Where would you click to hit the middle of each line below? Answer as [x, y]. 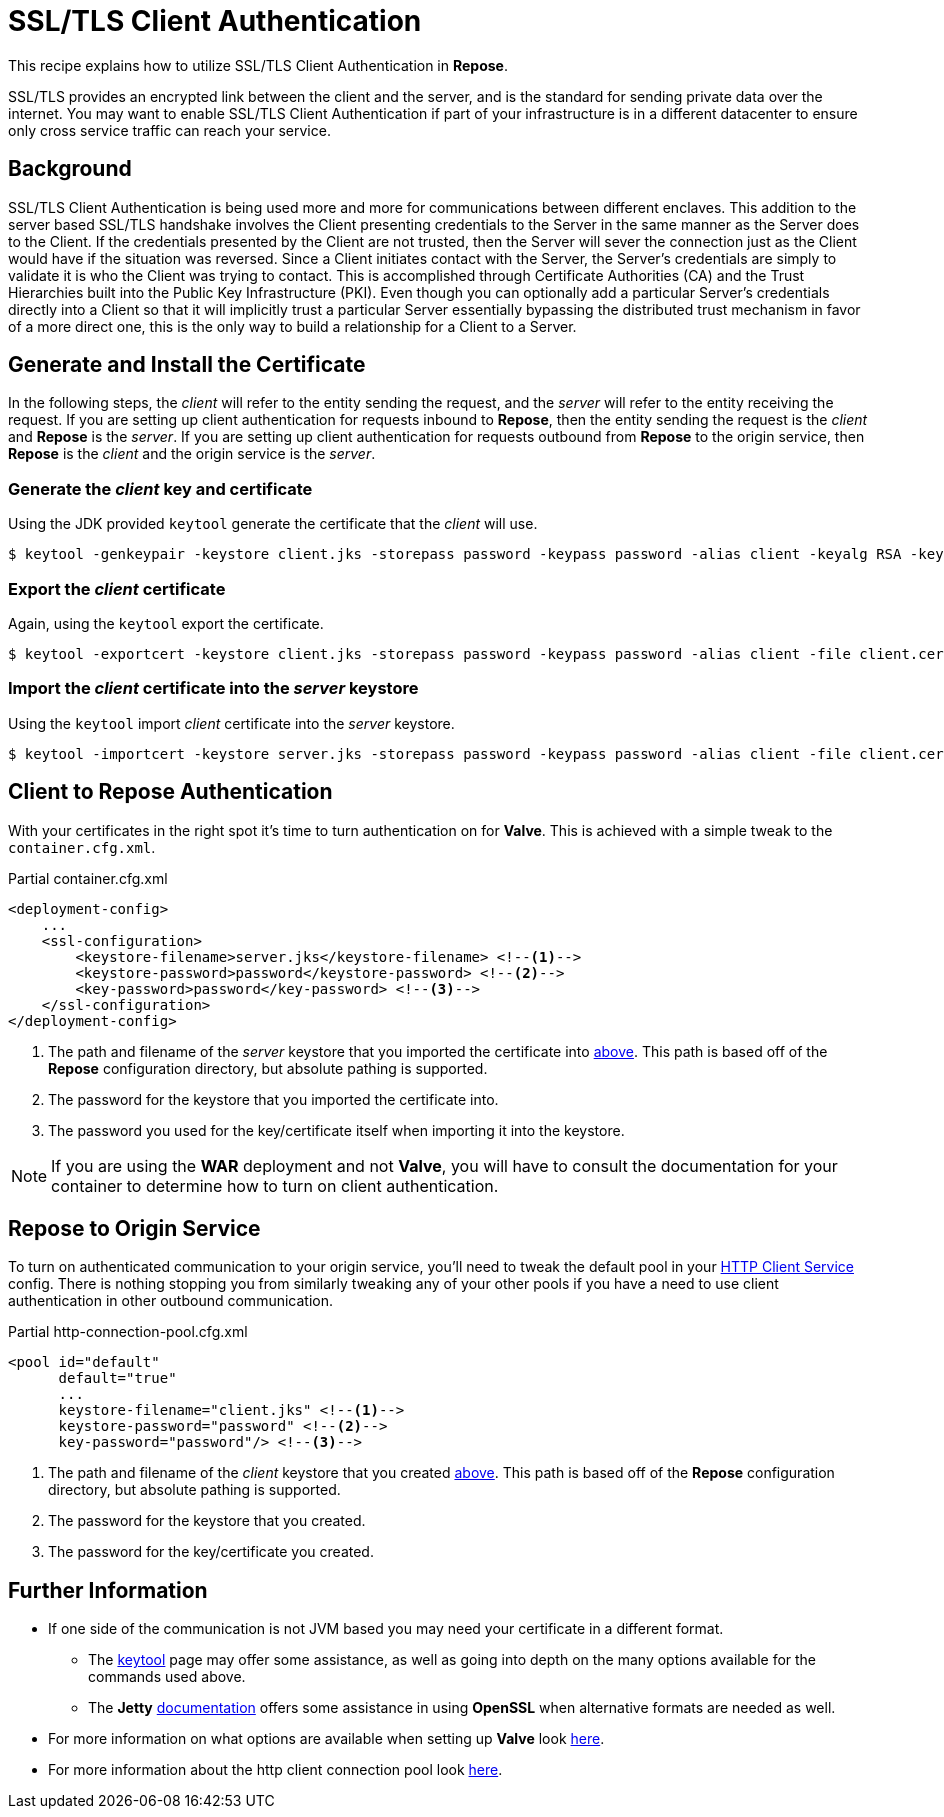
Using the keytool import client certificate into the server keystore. [231, 723]
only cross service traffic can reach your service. [169, 130]
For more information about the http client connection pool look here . [275, 1770]
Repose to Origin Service [134, 1228]
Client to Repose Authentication [170, 792]
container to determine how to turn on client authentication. [275, 1185]
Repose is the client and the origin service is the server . [192, 454]
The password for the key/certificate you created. [211, 1552]
